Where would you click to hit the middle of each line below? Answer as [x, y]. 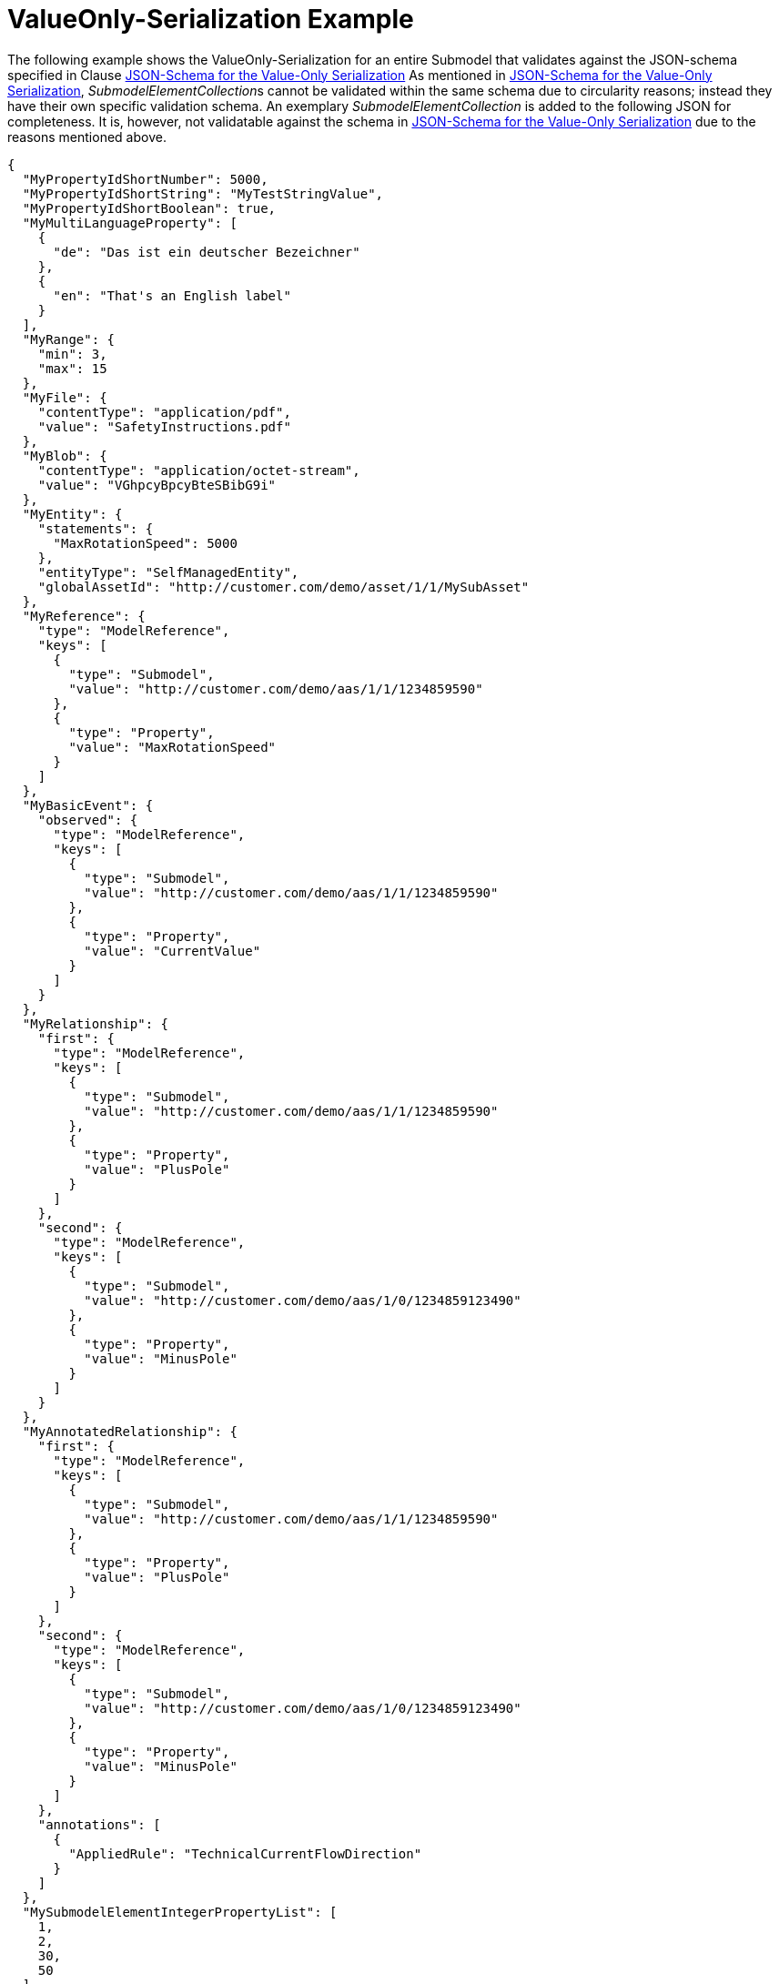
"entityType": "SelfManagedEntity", [168, 572]
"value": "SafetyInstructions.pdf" [164, 426]
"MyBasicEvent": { [88, 805]
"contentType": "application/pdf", [164, 412]
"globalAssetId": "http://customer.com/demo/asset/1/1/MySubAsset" [283, 587]
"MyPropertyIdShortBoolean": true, [149, 208]
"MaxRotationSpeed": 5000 [145, 543]
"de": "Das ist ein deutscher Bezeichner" [207, 252]
